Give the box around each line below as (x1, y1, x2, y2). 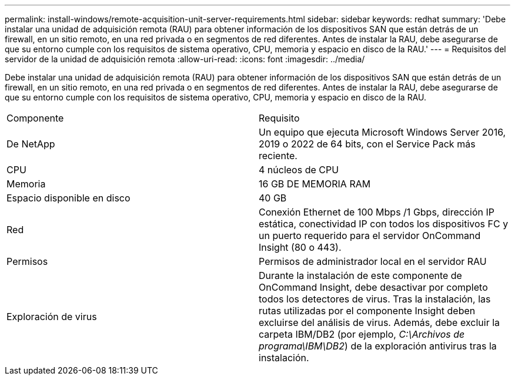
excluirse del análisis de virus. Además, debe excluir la (259, 317, 500, 328)
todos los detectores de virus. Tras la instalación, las (259, 293, 491, 305)
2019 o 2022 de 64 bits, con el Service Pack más (259, 138, 476, 150)
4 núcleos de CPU (259, 164, 339, 176)
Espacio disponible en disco (6, 192, 131, 204)
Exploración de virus (6, 311, 97, 322)
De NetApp (6, 138, 55, 150)
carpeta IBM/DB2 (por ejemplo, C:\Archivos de (259, 328, 465, 340)
